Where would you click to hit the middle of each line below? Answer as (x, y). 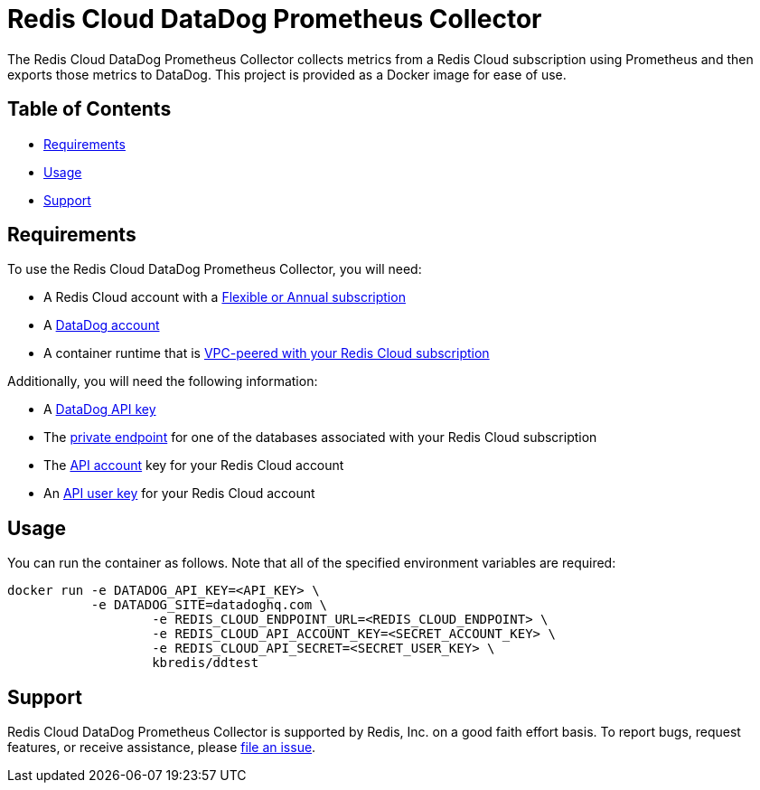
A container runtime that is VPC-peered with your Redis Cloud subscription (267, 353)
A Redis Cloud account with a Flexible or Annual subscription (225, 297)
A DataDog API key (100, 409)
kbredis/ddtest (206, 663)
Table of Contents (89, 109)
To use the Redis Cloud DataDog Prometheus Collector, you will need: (215, 269)
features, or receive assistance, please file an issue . (162, 748)
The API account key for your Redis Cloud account (194, 466)
